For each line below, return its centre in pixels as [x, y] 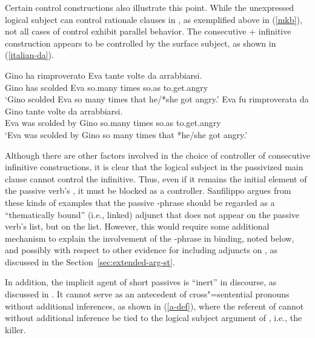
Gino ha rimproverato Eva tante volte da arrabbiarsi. [104, 75]
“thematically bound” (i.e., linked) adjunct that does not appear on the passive [152, 214]
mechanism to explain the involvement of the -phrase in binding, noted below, [150, 238]
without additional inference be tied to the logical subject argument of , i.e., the [154, 318]
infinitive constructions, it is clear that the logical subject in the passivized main [154, 167]
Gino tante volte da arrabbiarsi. [64, 111]
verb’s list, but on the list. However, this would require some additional [137, 226]
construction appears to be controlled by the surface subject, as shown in [141, 43]
